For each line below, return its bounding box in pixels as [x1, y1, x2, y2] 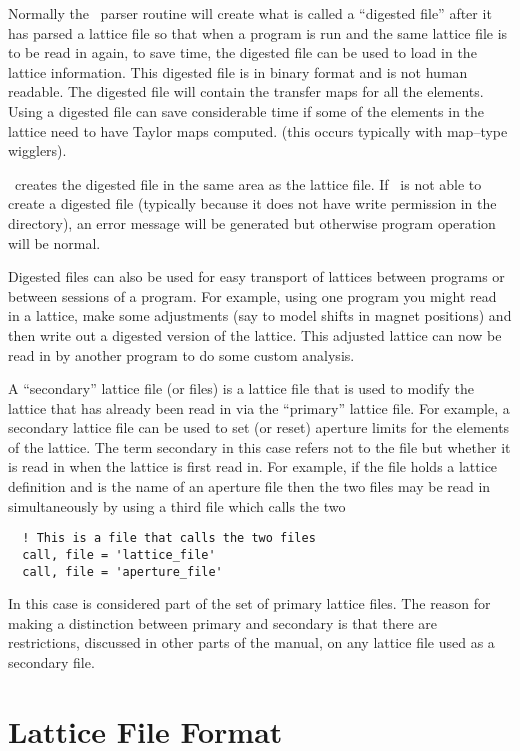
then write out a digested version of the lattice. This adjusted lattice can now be [8, 324, 502, 345]
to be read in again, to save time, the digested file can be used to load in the [8, 42, 477, 63]
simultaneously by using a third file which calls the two [8, 495, 346, 516]
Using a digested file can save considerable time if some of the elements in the [8, 100, 485, 121]
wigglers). [8, 140, 67, 161]
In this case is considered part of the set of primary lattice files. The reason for [8, 593, 491, 614]
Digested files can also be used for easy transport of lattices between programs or [8, 266, 505, 287]
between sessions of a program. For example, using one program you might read [8, 285, 497, 306]
